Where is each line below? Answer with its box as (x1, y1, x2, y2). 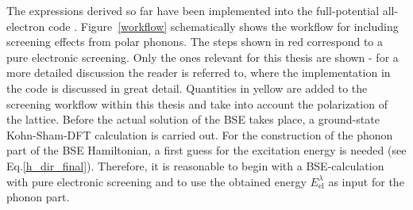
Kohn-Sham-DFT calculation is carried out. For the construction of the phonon (6, 126, 393, 143)
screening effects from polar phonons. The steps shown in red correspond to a (6, 33, 384, 50)
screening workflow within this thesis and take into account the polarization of (6, 95, 388, 112)
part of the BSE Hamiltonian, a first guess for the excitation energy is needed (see (6, 142, 407, 158)
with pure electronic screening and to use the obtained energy (6, 173, 307, 189)
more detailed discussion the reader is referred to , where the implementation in (6, 64, 391, 81)
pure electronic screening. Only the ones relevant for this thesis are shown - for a (6, 48, 399, 65)
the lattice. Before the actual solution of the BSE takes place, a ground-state (6, 111, 380, 128)
